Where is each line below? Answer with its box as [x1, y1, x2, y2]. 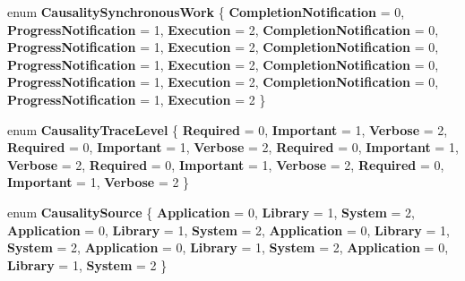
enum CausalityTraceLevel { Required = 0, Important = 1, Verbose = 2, [7, 120, 448, 139]
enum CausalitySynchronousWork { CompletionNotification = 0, [7, 3, 405, 21]
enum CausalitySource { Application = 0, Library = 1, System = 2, [7, 202, 415, 221]
